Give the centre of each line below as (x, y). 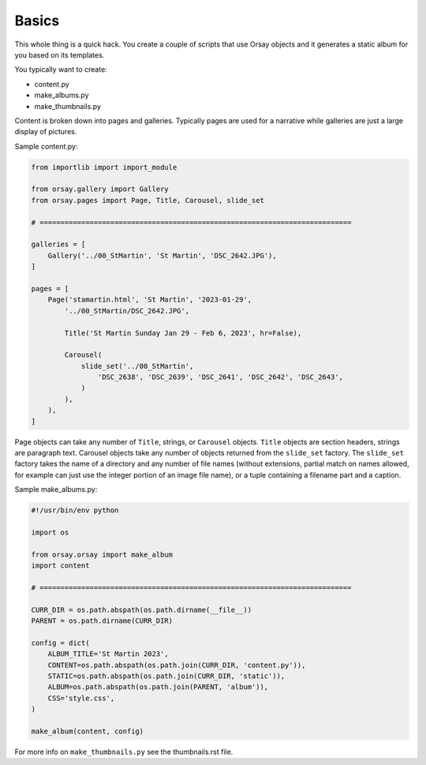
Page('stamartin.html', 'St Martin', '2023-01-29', (150, 300)
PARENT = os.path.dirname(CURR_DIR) (102, 621)
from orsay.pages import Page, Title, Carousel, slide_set (148, 200)
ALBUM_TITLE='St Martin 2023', (108, 654)
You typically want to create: (61, 69)
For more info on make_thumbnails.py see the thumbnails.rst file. (124, 752)
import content (60, 566)
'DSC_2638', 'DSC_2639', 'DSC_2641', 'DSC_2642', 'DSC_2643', (220, 377)
